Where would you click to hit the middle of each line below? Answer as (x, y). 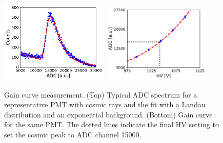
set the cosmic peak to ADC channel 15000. (73, 134)
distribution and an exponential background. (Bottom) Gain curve (108, 114)
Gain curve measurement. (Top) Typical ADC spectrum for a (101, 94)
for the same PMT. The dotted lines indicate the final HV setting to (111, 124)
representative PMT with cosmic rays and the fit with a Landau (105, 104)
